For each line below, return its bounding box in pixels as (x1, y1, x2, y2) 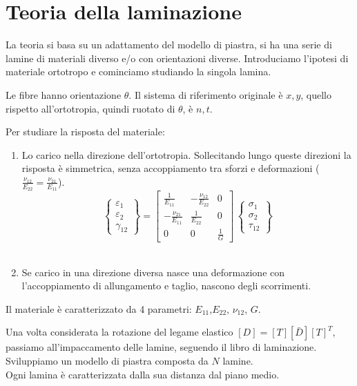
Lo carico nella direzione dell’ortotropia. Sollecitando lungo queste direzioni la (21, 147, 351, 162)
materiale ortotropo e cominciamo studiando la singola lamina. (6, 64, 271, 79)
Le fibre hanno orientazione (6, 87, 122, 102)
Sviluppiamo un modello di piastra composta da (6, 354, 209, 368)
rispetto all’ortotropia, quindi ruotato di (6, 101, 175, 115)
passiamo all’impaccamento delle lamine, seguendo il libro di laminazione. (6, 340, 317, 354)
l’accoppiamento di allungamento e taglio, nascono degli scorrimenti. (21, 278, 311, 293)
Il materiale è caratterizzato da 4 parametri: (6, 301, 192, 316)
